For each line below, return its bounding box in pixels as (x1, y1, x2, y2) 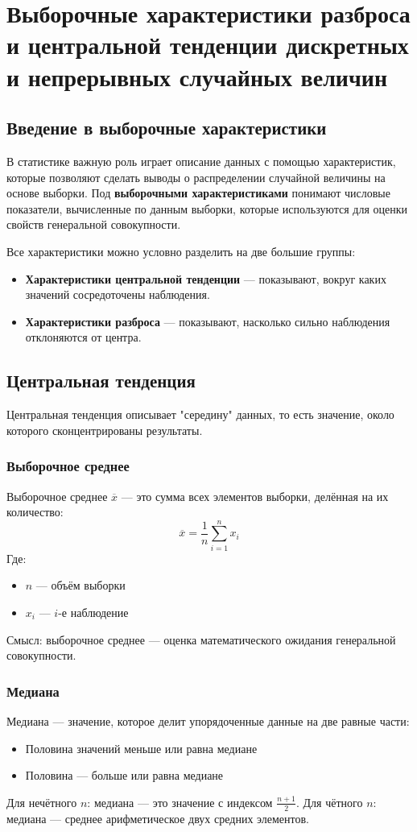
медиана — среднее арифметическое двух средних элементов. (6, 809, 309, 826)
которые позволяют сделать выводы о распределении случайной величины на (6, 168, 386, 185)
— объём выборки (35, 577, 126, 594)
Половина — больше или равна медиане (25, 767, 224, 784)
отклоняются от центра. (25, 329, 142, 346)
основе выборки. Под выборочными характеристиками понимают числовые (6, 184, 390, 201)
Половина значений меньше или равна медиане (25, 739, 258, 756)
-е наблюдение (58, 604, 129, 620)
